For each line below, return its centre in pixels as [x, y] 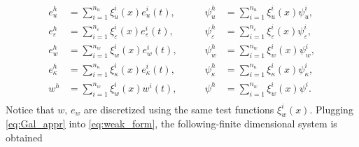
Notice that [30, 109]
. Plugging [331, 109]
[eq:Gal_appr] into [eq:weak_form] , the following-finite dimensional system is [171, 124]
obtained [24, 138]
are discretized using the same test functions [179, 109]
